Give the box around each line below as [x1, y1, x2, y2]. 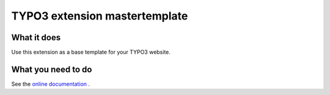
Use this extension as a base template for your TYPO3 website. [11, 49, 171, 56]
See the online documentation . [11, 80, 90, 88]
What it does [11, 32, 61, 43]
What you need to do [11, 64, 92, 74]
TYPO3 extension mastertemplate [11, 9, 188, 23]
